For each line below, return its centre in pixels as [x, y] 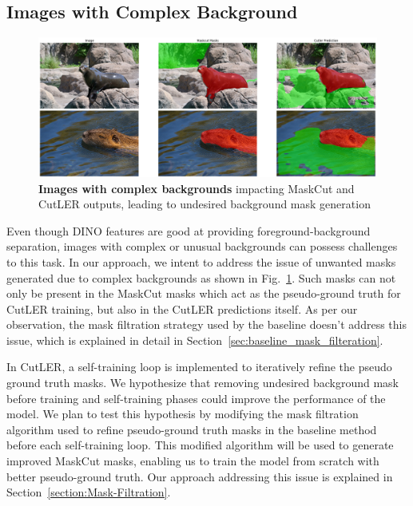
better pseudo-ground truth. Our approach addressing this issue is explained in [200, 476]
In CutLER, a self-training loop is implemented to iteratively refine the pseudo [199, 367]
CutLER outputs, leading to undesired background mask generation [205, 204]
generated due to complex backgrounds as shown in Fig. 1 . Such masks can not [201, 277]
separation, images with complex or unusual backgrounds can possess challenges [202, 246]
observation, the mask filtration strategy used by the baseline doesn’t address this [206, 324]
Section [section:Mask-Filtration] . [89, 492]
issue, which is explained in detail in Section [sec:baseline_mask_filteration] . [195, 340]
